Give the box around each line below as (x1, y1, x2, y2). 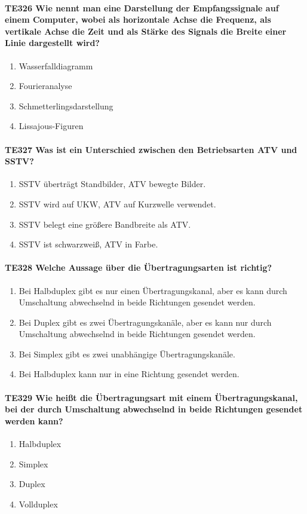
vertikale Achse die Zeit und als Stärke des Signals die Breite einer (5, 25, 287, 37)
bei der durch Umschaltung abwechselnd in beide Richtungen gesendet (5, 403, 303, 415)
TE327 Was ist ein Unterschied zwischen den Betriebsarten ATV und (5, 143, 297, 155)
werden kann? (5, 414, 63, 427)
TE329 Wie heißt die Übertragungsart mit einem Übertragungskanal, (5, 391, 298, 403)
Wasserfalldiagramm (19, 59, 93, 72)
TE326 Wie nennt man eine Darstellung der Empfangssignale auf (5, 1, 279, 14)
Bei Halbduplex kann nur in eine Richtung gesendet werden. (19, 368, 240, 380)
